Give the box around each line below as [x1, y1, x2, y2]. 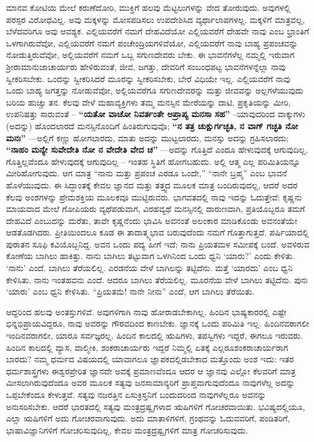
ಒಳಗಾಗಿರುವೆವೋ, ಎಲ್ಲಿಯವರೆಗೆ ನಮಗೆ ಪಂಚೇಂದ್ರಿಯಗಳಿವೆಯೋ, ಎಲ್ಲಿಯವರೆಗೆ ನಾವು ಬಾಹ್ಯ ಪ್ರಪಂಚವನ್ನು [6, 36, 298, 49]
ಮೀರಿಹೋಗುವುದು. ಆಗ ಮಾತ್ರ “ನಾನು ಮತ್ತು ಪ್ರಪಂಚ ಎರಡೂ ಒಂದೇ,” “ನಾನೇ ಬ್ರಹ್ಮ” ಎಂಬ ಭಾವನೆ [6, 167, 287, 179]
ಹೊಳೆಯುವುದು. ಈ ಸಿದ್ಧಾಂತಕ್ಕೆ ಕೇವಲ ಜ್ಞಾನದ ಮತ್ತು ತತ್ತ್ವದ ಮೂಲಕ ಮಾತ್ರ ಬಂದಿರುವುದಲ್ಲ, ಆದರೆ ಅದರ [6, 178, 298, 191]
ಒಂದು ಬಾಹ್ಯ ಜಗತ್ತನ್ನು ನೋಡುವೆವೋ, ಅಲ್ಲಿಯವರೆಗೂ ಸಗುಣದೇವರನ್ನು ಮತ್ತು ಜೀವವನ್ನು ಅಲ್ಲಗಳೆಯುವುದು [6, 84, 304, 97]
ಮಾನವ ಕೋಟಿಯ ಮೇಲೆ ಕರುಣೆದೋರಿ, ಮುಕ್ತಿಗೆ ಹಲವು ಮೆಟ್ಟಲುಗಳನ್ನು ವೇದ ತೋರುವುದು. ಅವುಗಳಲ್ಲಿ [6, 1, 290, 13]
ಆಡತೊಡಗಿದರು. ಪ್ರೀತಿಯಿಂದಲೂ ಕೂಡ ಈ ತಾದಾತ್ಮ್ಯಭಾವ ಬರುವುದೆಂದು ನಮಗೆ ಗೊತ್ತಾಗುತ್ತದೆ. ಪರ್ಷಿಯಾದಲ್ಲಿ [6, 226, 309, 239]
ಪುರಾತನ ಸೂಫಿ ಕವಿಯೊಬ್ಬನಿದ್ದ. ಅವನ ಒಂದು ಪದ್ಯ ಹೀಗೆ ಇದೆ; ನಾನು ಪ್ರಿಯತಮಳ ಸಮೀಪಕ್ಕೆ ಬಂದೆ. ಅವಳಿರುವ [6, 237, 310, 250]
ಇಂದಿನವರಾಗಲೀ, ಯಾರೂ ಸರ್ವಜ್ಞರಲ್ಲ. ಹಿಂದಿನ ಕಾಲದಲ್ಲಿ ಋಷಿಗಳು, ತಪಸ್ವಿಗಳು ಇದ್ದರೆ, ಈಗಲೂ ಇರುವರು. [6, 329, 303, 342]
